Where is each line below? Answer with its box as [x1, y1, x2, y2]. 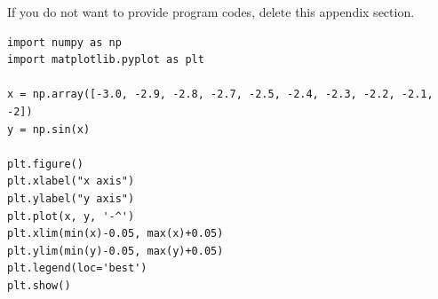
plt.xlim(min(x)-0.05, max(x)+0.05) [7, 227, 224, 240]
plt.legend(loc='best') [7, 262, 147, 275]
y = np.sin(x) [7, 122, 91, 136]
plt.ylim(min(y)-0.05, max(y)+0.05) [7, 244, 224, 257]
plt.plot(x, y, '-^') [7, 209, 135, 223]
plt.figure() [7, 157, 84, 170]
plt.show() [7, 279, 71, 292]
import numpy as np [7, 35, 122, 49]
